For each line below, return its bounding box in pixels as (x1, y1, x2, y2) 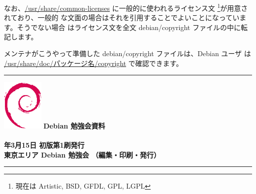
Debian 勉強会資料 (43, 120, 105, 130)
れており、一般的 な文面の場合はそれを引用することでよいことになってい (4, 12, 240, 23)
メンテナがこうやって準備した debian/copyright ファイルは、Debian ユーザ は (4, 48, 251, 59)
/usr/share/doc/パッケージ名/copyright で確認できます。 (4, 58, 183, 68)
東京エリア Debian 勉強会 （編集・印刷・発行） (4, 149, 160, 160)
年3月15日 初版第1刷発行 (4, 140, 85, 150)
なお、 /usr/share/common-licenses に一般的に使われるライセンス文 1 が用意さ (4, 1, 248, 13)
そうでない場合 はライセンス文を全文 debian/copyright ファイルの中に (17, 22, 241, 32)
